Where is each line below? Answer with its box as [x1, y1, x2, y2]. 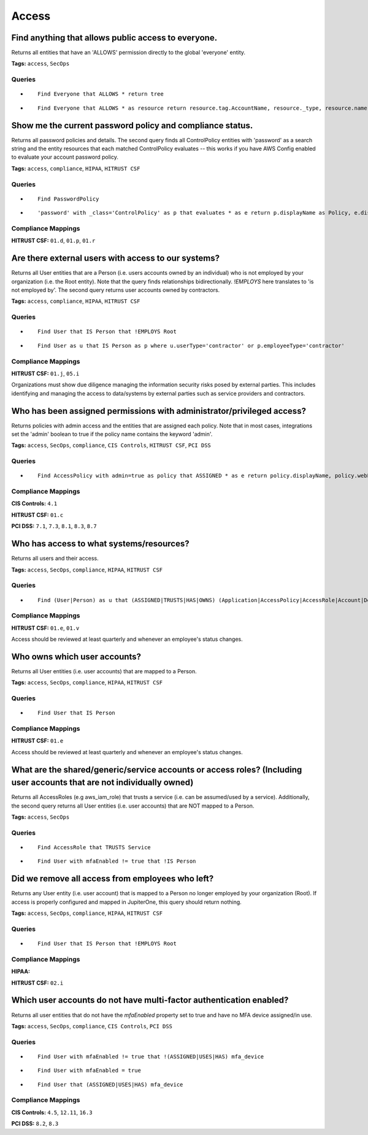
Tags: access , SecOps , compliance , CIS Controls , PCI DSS [11, 1022, 173, 1030]
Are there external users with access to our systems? [11, 253, 220, 264]
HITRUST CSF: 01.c [11, 511, 64, 518]
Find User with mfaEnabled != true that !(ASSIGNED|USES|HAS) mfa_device [37, 1053, 264, 1060]
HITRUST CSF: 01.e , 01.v [11, 624, 80, 632]
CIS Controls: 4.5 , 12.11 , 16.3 [11, 1109, 93, 1116]
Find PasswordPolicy [37, 195, 99, 202]
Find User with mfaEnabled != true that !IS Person [37, 858, 196, 865]
